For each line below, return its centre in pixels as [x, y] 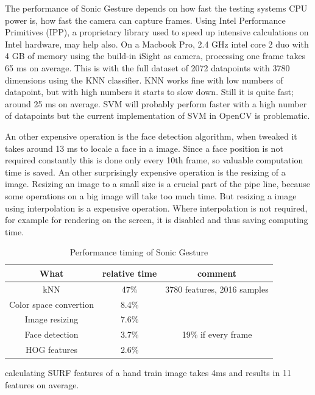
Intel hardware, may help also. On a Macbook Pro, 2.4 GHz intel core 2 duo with [157, 44]
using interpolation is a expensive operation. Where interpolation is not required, [156, 208]
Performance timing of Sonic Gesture [139, 252]
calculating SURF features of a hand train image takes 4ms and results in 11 [148, 373]
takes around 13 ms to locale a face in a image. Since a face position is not [144, 148]
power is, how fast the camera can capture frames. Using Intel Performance [145, 20]
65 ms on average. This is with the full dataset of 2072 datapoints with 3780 [147, 67]
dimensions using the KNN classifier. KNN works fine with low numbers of [144, 80]
